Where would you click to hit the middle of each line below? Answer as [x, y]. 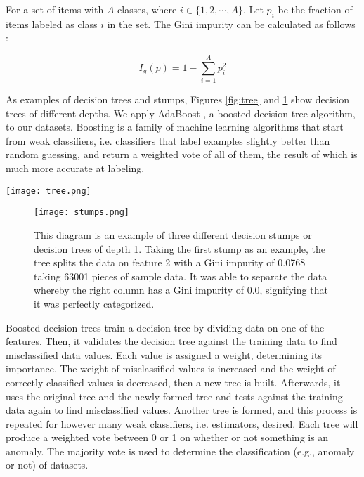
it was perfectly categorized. [94, 303]
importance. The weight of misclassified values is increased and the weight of [171, 368]
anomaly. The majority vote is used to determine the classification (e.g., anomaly [180, 451]
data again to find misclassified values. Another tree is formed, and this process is [182, 410]
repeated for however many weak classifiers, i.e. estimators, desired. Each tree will [182, 423]
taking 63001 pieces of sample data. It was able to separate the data [181, 276]
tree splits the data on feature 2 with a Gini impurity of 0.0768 [170, 262]
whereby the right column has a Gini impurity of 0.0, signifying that [181, 290]
